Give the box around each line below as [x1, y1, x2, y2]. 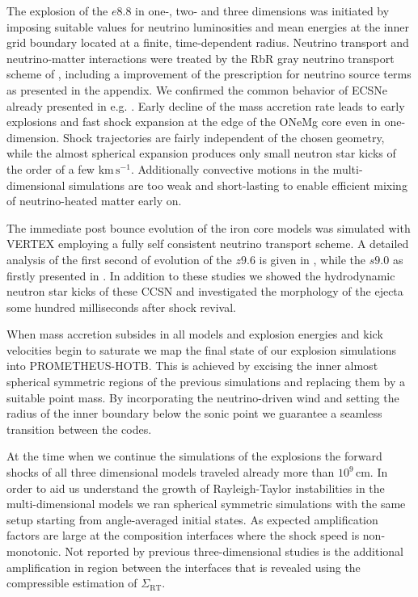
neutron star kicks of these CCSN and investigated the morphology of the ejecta [6, 283, 403, 300]
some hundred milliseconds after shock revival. [6, 298, 236, 315]
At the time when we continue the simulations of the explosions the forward [6, 448, 382, 465]
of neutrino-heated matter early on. [6, 192, 182, 209]
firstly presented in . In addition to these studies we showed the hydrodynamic [6, 267, 395, 284]
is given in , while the [259, 250, 366, 267]
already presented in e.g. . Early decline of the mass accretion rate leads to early [6, 97, 405, 114]
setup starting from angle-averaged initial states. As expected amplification [6, 511, 378, 528]
